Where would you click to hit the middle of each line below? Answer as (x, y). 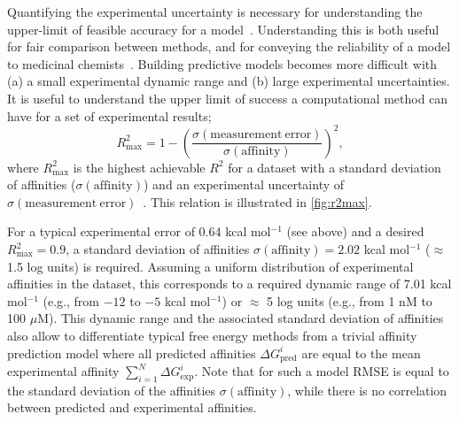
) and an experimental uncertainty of (244, 184)
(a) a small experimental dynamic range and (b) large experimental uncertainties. (229, 81)
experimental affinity (63, 371)
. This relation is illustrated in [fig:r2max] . (257, 201)
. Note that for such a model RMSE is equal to (322, 371)
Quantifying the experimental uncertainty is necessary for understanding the (215, 12)
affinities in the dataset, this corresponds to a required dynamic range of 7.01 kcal (229, 284)
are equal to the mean (361, 353)
